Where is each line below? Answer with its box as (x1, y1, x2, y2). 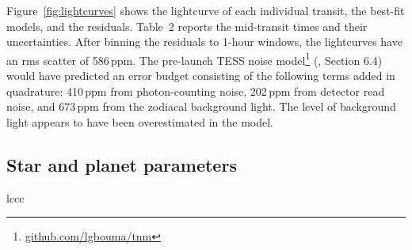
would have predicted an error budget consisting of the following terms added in (6, 67, 395, 84)
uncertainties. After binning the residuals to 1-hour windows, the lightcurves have (6, 33, 402, 50)
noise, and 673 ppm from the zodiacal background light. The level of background (6, 98, 396, 115)
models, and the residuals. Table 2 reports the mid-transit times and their (6, 17, 368, 34)
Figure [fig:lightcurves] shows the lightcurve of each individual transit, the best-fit (6, 2, 405, 18)
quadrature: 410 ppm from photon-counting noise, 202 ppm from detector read (6, 82, 385, 99)
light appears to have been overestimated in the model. (6, 113, 273, 130)
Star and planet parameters (6, 152, 237, 176)
